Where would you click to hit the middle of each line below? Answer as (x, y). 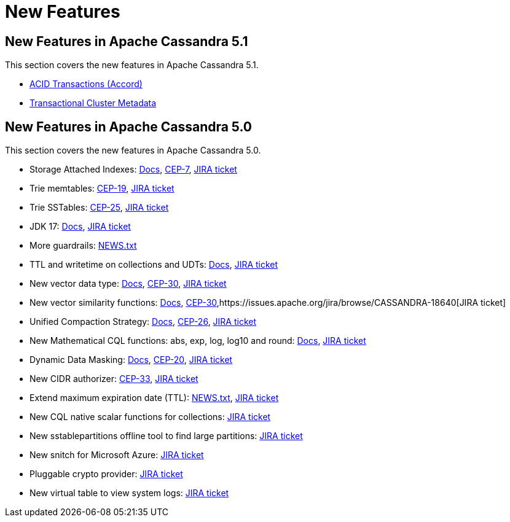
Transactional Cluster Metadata (93, 103)
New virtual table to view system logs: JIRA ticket (129, 493)
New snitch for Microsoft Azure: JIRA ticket (117, 455)
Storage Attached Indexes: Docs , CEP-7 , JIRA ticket (133, 169)
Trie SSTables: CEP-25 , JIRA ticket (99, 208)
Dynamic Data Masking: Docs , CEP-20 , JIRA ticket (131, 360)
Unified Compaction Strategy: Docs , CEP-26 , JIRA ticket (143, 322)
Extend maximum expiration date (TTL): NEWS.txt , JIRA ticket (154, 398)
